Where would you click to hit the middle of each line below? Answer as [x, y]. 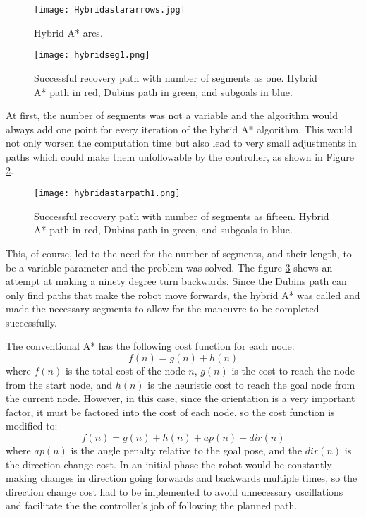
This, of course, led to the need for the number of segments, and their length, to [179, 253]
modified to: [32, 426]
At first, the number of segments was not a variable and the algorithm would [172, 115]
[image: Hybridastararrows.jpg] [110, 10]
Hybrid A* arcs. [68, 32]
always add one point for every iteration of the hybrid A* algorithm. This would [179, 129]
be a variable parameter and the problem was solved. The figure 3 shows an [169, 267]
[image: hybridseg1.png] [92, 55]
